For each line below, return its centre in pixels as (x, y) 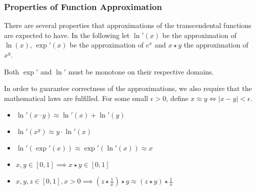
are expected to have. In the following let (67, 35)
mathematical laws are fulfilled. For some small (76, 98)
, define (177, 98)
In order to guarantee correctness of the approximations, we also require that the (128, 88)
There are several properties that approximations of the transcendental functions (128, 25)
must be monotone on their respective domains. (141, 71)
